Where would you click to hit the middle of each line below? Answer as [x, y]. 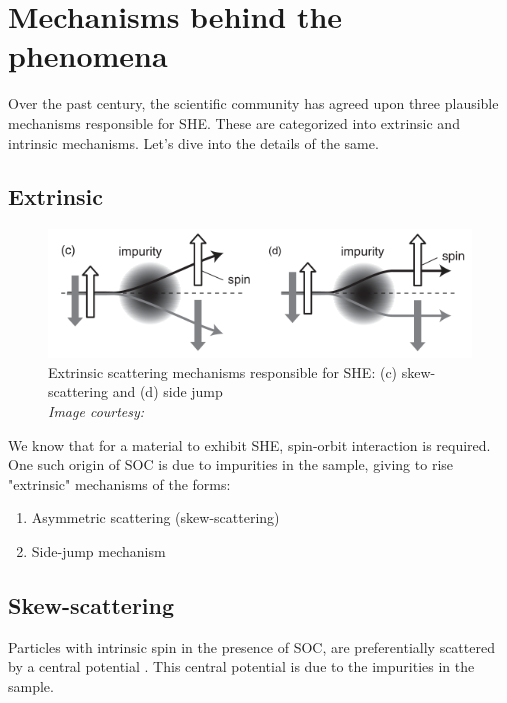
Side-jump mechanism [98, 550]
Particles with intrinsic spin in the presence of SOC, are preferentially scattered [251, 646]
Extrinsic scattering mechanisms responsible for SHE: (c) [223, 371]
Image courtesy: [96, 410]
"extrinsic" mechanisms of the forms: [119, 483]
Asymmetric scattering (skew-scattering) [155, 517]
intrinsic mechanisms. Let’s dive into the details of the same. [193, 142]
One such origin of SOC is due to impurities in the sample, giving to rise [231, 464]
